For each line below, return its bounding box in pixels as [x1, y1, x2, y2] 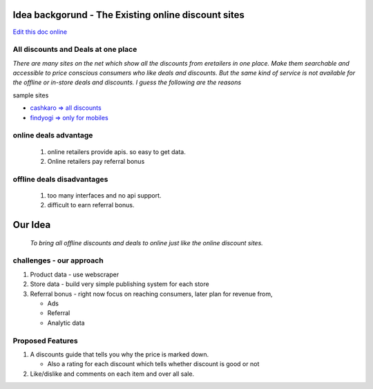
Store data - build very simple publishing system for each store [30, 280, 210, 288]
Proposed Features [12, 336, 79, 345]
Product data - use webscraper [30, 270, 119, 278]
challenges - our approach [12, 256, 104, 265]
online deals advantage [12, 131, 93, 140]
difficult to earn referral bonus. [47, 201, 135, 209]
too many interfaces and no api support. [47, 191, 162, 200]
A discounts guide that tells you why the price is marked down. [30, 350, 209, 359]
